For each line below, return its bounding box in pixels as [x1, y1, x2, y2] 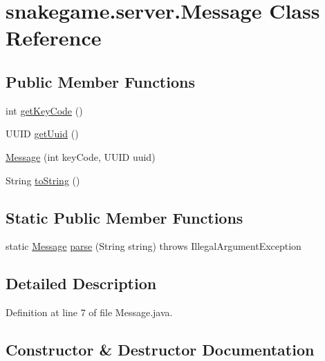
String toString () [6, 173, 80, 187]
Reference [6, 23, 102, 52]
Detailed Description [6, 273, 157, 294]
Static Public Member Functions [6, 206, 243, 228]
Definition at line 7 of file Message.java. [6, 305, 173, 320]
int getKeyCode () [6, 103, 83, 117]
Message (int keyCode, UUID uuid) [6, 149, 156, 164]
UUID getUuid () [6, 126, 79, 141]
